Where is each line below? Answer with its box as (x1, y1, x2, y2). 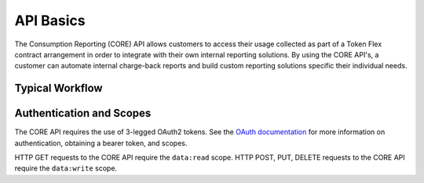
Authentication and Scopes (14, 107, 152, 120)
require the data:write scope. (14, 163, 118, 173)
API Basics (14, 12, 86, 29)
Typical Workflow (14, 82, 103, 95)
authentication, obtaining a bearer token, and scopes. (14, 138, 188, 148)
